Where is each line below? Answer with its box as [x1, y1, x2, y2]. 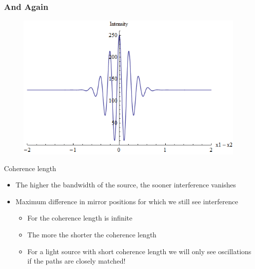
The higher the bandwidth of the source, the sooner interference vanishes [15, 179, 236, 190]
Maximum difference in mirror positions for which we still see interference [15, 196, 238, 206]
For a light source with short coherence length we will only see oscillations [27, 246, 252, 256]
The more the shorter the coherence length [27, 229, 157, 240]
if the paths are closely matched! [27, 256, 126, 266]
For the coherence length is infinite [27, 213, 133, 223]
